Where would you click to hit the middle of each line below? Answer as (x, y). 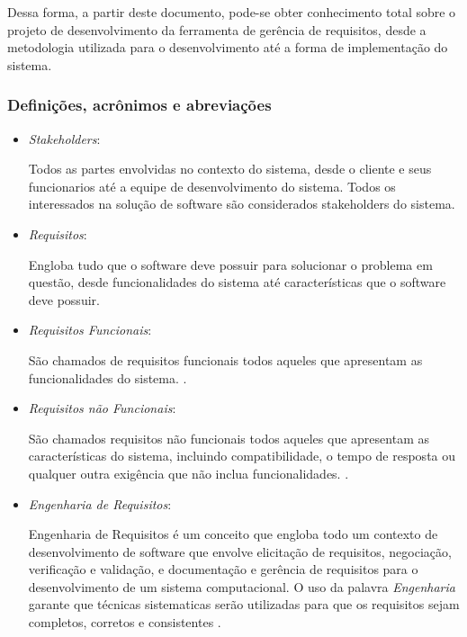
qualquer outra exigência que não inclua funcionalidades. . (189, 473)
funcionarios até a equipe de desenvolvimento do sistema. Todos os (212, 186)
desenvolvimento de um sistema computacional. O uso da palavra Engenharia (242, 586)
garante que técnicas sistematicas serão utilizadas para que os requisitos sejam (244, 604)
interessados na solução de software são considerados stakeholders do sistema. (242, 204)
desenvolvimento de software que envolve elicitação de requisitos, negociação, (240, 551)
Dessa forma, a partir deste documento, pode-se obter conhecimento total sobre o (232, 12)
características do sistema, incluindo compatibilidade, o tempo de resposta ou (242, 456)
